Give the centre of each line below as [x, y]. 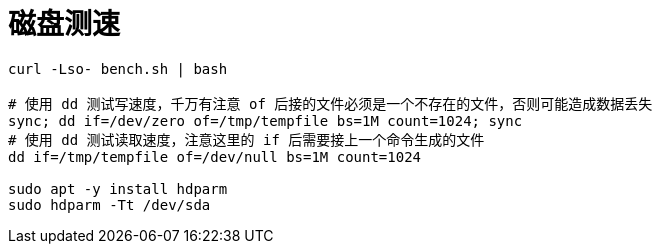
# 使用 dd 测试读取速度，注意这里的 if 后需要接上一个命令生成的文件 [246, 139]
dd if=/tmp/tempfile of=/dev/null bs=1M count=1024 [215, 156]
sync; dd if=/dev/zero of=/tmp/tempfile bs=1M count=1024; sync [265, 120]
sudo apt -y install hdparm [118, 188]
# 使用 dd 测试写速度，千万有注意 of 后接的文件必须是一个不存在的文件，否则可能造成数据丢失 [330, 103]
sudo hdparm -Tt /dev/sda [109, 204]
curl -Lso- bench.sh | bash [118, 68]
